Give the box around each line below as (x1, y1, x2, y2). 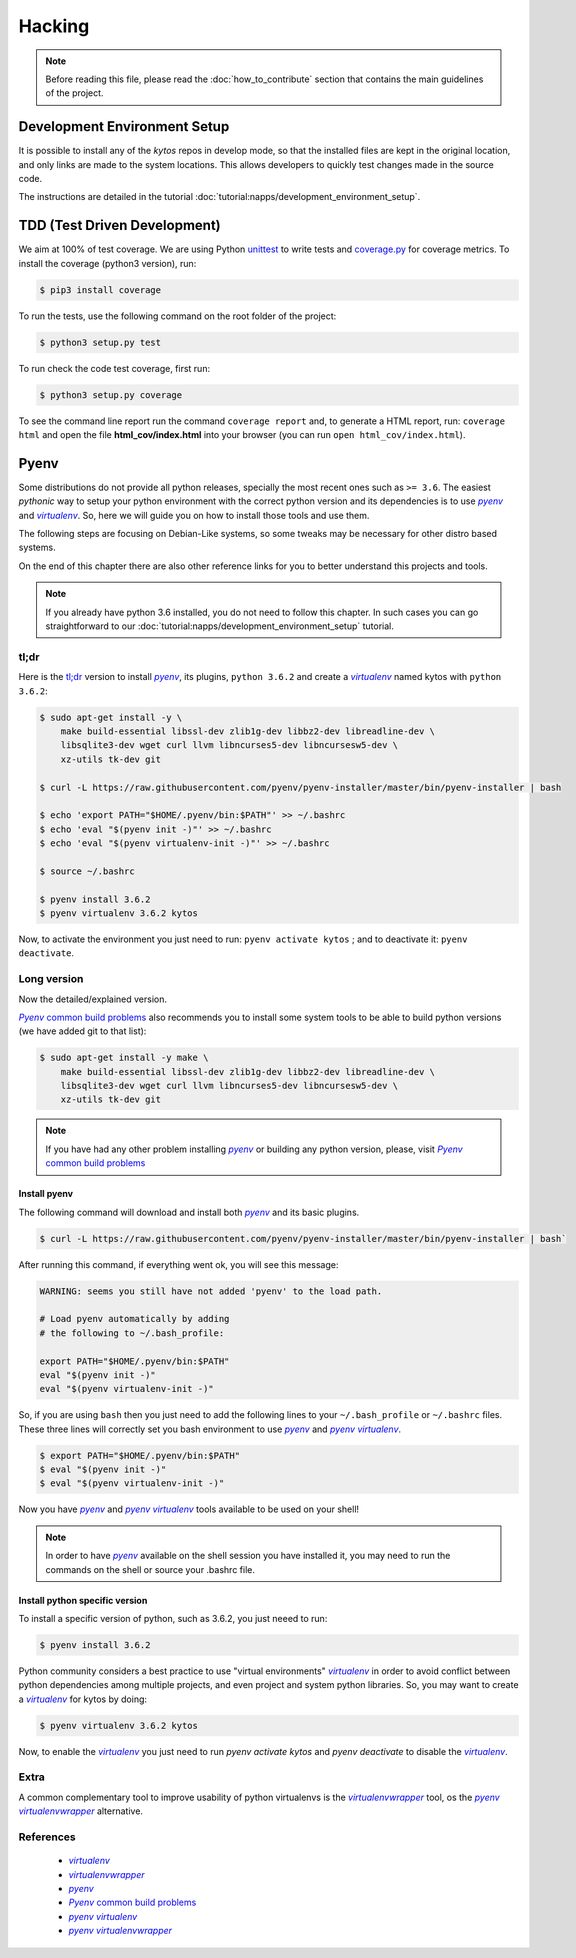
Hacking (18, 15, 90, 37)
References (18, 1830, 76, 1844)
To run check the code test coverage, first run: (18, 362, 210, 374)
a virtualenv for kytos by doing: (18, 1693, 148, 1705)
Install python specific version (18, 1594, 148, 1606)
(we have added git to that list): (18, 1025, 147, 1037)
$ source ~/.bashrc (39, 865, 135, 877)
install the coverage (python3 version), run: (18, 257, 197, 269)
